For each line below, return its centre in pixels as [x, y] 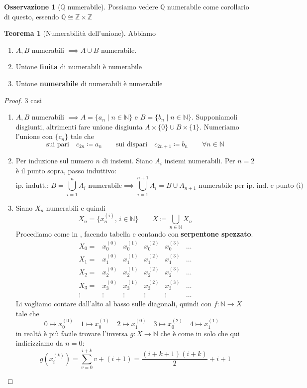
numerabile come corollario [208, 6]
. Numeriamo [219, 126]
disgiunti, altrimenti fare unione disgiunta [79, 126]
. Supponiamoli [214, 117]
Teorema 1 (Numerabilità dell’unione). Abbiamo [80, 33]
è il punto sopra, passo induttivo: [66, 170]
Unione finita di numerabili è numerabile [79, 66]
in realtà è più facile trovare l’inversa [72, 333]
